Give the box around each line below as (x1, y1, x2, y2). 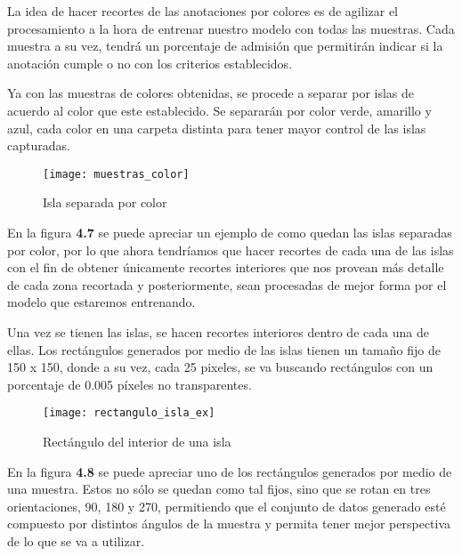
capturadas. (7, 136, 70, 155)
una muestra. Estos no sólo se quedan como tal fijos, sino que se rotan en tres (7, 479, 431, 498)
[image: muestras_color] (43, 167, 190, 181)
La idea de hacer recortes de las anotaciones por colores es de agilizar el (7, 2, 399, 20)
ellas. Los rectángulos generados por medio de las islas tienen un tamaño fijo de (7, 340, 441, 359)
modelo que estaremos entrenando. (7, 293, 196, 311)
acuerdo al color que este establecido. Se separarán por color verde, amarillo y (7, 101, 432, 119)
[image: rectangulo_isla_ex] (43, 407, 215, 420)
